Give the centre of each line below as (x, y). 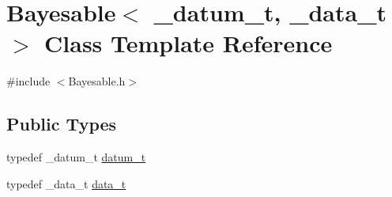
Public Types (62, 124)
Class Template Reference (188, 43)
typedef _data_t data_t (66, 183)
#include (28, 81)
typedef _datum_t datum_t (76, 157)
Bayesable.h (97, 81)
